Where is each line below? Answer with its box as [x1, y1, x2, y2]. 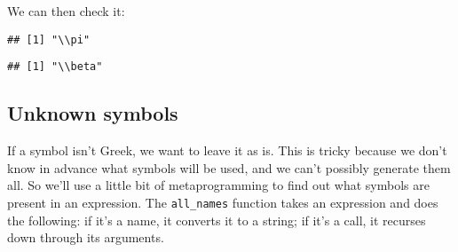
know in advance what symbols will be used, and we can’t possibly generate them [7, 158, 451, 177]
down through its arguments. [7, 228, 164, 247]
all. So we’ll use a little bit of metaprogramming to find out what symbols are [7, 176, 430, 194]
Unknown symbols [7, 99, 178, 127]
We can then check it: [7, 2, 125, 20]
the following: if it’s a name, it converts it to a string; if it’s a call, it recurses [7, 210, 426, 229]
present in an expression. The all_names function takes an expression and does [7, 193, 438, 211]
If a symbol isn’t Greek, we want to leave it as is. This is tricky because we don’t [7, 141, 447, 160]
